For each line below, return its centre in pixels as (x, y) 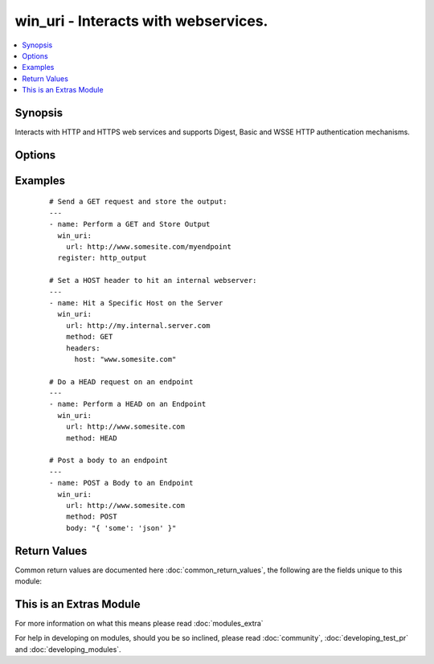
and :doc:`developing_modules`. (68, 649)
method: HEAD (91, 438)
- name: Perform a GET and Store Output (130, 224)
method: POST (91, 517)
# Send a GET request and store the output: (139, 202)
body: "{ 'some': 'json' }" (121, 528)
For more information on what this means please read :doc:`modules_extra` (139, 623)
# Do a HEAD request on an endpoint (121, 381)
